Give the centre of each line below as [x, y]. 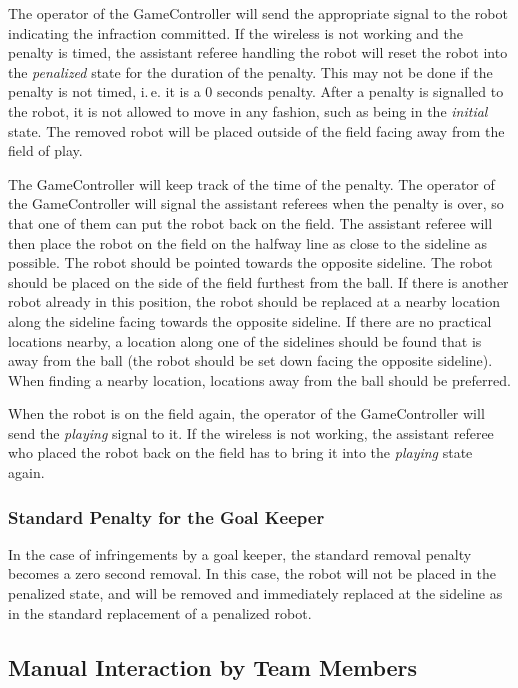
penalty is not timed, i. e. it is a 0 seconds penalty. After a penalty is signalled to [256, 91]
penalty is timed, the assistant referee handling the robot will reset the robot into [258, 52]
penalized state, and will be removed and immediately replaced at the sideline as [255, 593]
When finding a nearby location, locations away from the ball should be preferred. [259, 379]
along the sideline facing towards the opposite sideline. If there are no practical [250, 320]
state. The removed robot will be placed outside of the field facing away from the [256, 130]
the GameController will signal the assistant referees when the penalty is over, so [256, 203]
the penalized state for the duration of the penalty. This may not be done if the [250, 71]
